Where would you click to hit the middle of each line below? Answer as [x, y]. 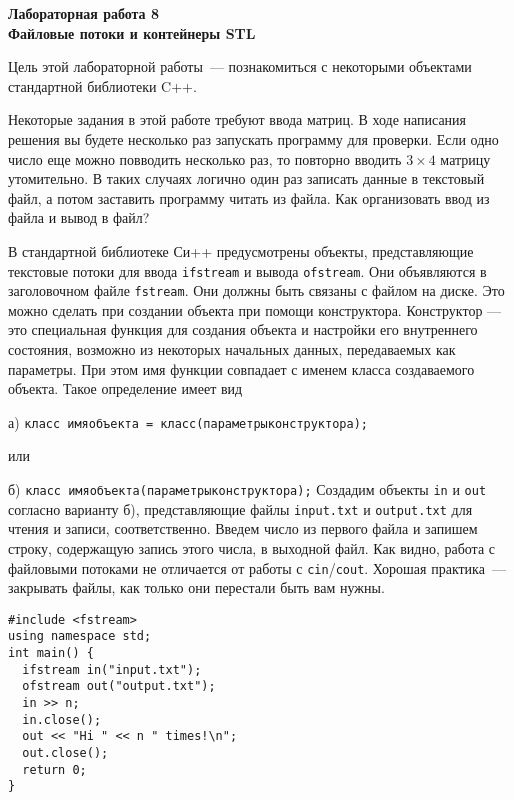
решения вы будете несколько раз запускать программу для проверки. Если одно [253, 138]
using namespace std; [80, 636]
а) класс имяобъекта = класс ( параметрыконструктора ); [188, 421]
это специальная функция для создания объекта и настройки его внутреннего [243, 329]
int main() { [51, 653]
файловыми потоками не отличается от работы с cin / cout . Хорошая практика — [257, 567]
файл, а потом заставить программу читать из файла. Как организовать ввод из [249, 197]
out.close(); [65, 753]
